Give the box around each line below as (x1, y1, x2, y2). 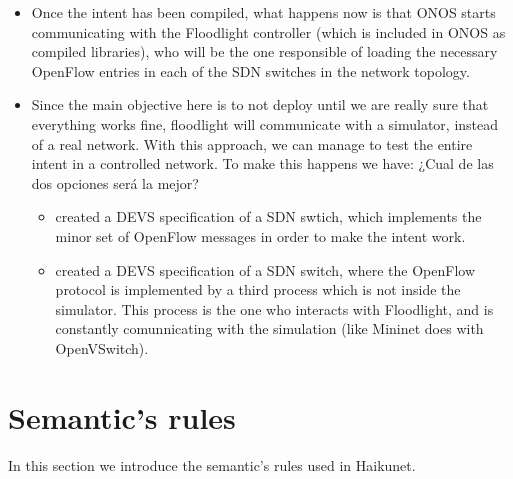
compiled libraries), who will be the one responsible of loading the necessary (31, 41, 498, 62)
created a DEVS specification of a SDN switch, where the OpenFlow (55, 259, 476, 280)
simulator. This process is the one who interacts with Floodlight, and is (55, 298, 494, 319)
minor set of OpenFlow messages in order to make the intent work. (55, 225, 466, 246)
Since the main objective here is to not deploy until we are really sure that (31, 94, 489, 115)
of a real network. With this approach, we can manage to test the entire (31, 133, 473, 154)
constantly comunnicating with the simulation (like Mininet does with (55, 318, 484, 339)
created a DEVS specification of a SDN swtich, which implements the (55, 206, 482, 227)
